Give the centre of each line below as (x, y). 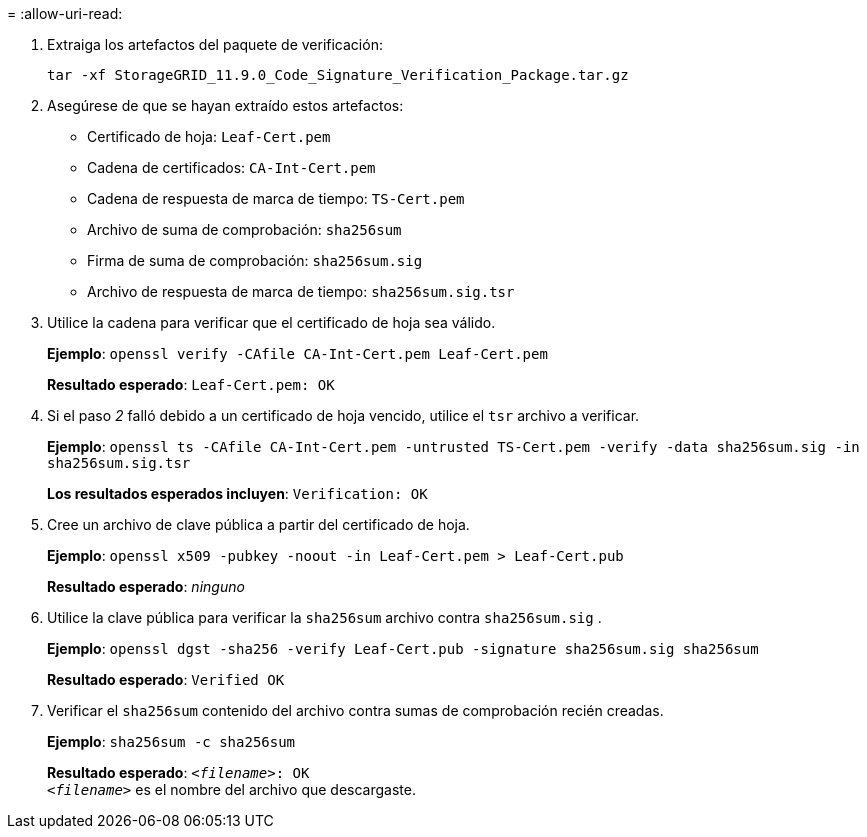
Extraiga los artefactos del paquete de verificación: (215, 44)
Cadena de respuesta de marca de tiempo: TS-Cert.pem (276, 198)
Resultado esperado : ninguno (146, 586)
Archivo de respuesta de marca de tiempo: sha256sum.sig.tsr (301, 291)
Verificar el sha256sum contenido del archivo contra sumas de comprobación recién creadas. (355, 710)
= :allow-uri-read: (65, 13)
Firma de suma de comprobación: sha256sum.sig (255, 260)
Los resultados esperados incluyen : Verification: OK (237, 493)
